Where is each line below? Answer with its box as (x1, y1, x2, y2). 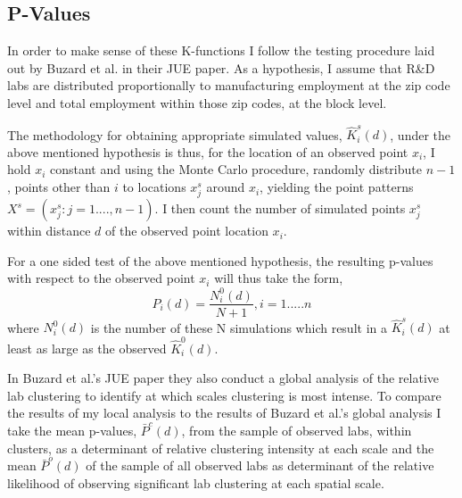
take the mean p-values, (7, 420, 137, 439)
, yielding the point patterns (260, 178, 414, 196)
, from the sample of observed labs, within (181, 420, 412, 439)
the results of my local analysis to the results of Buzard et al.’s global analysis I (7, 403, 441, 422)
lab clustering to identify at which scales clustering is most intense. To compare (7, 386, 441, 404)
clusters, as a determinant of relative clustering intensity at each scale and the (7, 438, 434, 457)
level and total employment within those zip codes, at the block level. (7, 93, 387, 112)
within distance (7, 221, 91, 240)
